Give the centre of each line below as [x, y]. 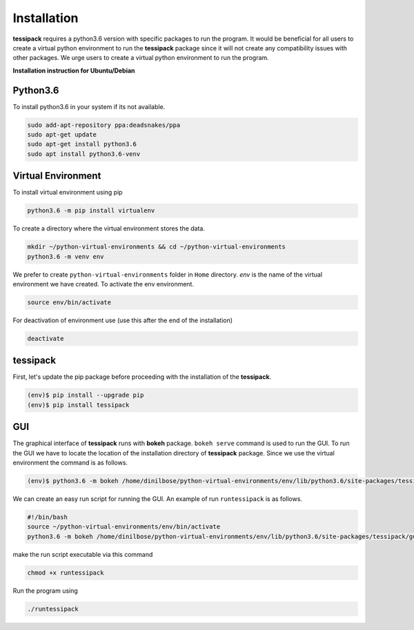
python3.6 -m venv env [66, 256]
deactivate [46, 338]
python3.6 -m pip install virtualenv [91, 211]
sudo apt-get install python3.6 [82, 144]
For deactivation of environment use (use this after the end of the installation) [123, 320]
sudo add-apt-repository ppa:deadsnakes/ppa [104, 125]
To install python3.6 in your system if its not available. [89, 106]
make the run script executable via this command [83, 554]
